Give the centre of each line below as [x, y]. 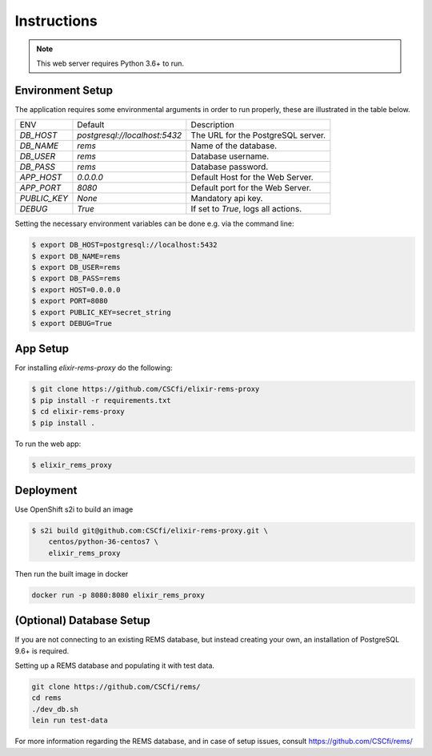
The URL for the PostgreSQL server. [258, 135]
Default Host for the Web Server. [252, 178]
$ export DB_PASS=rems [76, 279]
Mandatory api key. [227, 199]
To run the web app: [48, 444]
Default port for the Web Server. [251, 188]
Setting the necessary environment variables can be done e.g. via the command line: [154, 223]
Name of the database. [234, 146]
